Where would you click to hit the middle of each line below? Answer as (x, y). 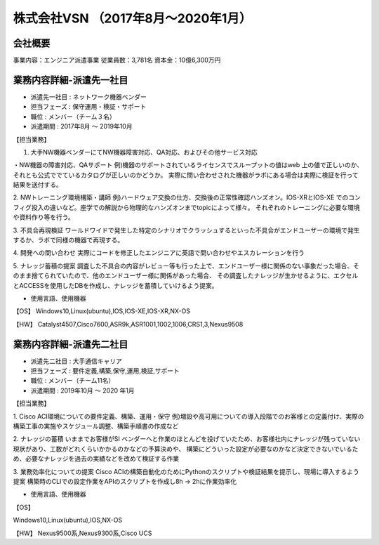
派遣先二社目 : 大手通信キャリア (76, 361)
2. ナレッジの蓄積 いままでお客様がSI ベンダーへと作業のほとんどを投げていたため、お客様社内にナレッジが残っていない (187, 439)
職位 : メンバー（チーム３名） (73, 117)
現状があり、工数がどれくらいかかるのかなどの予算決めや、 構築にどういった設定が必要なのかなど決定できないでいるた (186, 449)
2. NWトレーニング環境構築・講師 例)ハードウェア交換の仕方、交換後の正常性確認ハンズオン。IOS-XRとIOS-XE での (181, 197)
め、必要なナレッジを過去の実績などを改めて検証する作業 (96, 459)
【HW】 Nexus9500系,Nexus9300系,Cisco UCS (82, 533)
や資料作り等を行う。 (44, 217)
